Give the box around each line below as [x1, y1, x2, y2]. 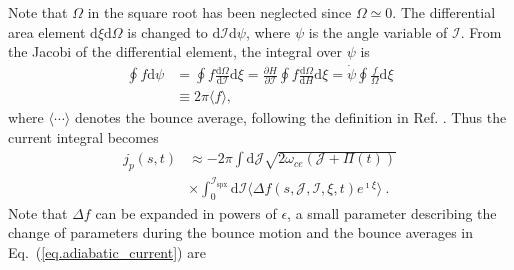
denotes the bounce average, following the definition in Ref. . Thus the [74, 107, 507, 128]
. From [460, 21, 502, 42]
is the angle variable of [308, 21, 448, 42]
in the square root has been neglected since [87, 2, 352, 22]
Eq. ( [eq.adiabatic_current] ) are [8, 241, 206, 262]
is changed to [127, 21, 208, 42]
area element [8, 21, 86, 42]
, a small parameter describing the [287, 202, 497, 223]
